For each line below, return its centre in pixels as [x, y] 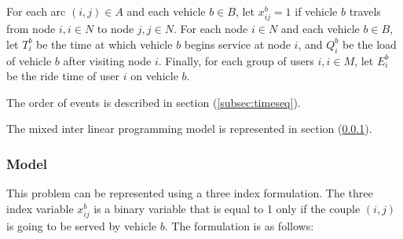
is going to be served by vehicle [82, 225]
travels [365, 11]
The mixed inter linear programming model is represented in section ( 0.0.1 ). [189, 129]
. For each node [211, 29]
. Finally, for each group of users [236, 60]
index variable [40, 208]
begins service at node [237, 44]
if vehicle [316, 11]
